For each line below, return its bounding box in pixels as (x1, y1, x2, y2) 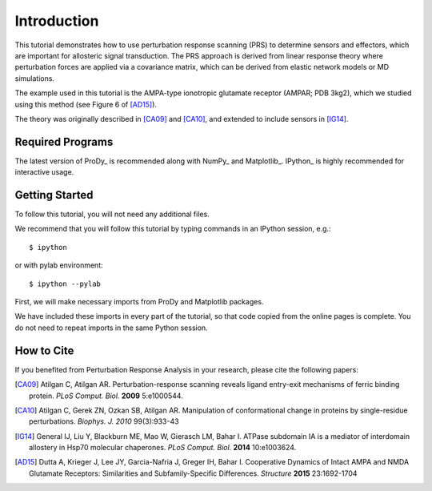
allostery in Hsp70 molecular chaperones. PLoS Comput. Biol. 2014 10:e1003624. (29, 443, 297, 453)
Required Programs (14, 135, 114, 148)
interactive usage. (14, 167, 74, 177)
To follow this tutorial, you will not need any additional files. (14, 209, 210, 219)
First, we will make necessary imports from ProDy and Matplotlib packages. (14, 297, 264, 307)
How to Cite (14, 344, 74, 357)
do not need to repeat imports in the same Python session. (14, 323, 208, 332)
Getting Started (14, 188, 94, 202)
